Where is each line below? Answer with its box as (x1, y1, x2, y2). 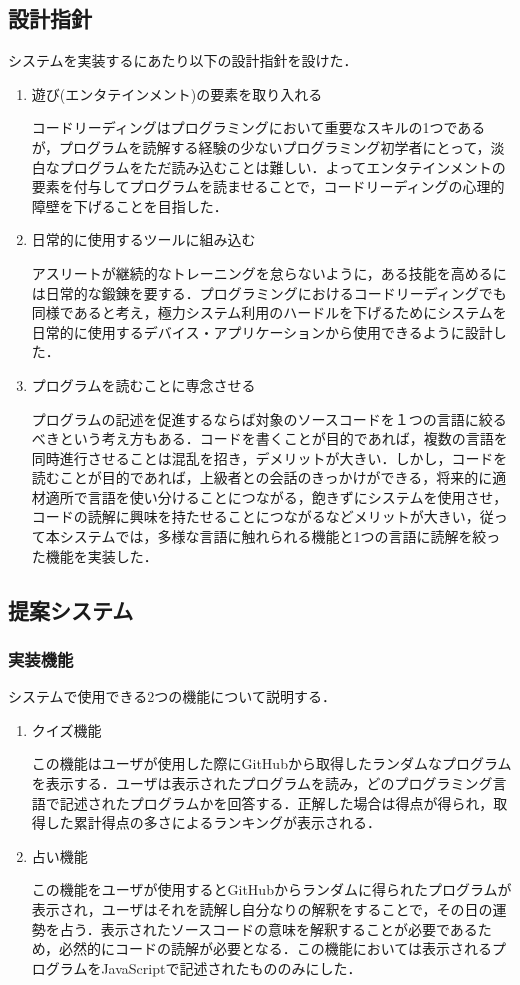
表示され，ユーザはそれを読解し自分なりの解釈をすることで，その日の (31, 899, 493, 920)
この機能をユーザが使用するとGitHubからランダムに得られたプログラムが (31, 879, 512, 900)
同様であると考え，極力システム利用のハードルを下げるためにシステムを (31, 302, 507, 323)
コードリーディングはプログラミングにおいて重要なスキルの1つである (31, 117, 486, 138)
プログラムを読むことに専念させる (31, 374, 256, 395)
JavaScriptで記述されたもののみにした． (101, 957, 362, 978)
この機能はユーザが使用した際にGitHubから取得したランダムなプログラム (31, 753, 512, 774)
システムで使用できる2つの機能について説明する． (8, 686, 336, 707)
